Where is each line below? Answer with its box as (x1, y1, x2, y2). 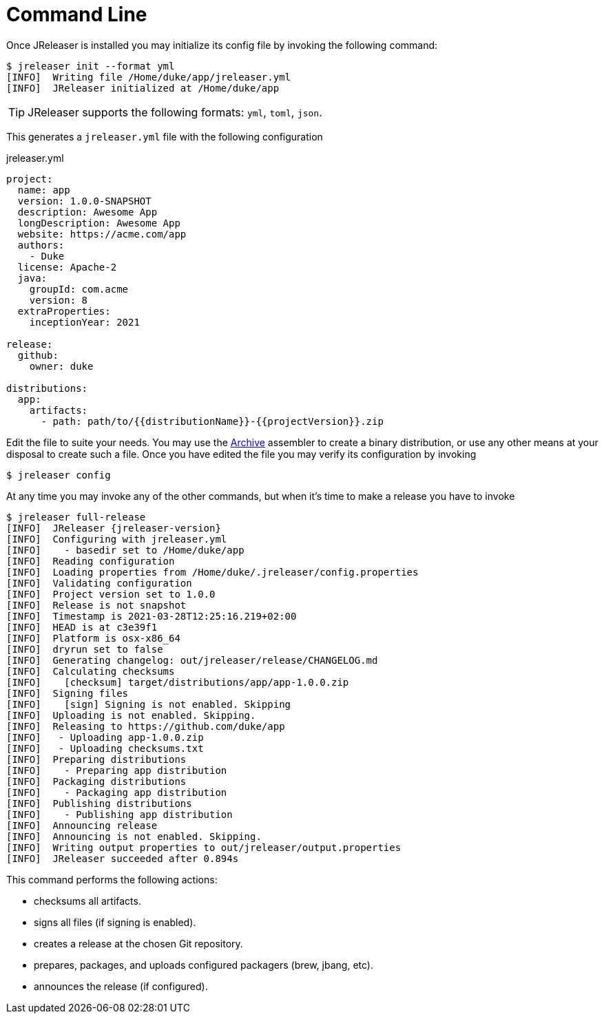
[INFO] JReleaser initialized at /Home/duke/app (6, 82, 280, 94)
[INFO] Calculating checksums (6, 665, 175, 677)
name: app (17, 184, 70, 196)
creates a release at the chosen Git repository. (34, 937, 243, 949)
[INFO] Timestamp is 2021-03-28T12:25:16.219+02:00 (6, 610, 297, 622)
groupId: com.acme (29, 283, 129, 295)
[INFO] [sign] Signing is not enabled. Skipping (6, 698, 291, 710)
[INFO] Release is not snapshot (6, 599, 187, 611)
